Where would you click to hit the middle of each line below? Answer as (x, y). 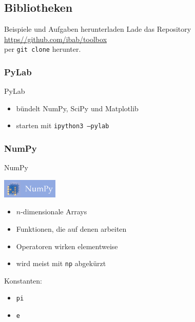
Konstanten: (23, 280)
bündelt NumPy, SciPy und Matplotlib (77, 108)
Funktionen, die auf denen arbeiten (71, 228)
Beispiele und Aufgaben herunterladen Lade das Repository (98, 29)
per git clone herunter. (43, 49)
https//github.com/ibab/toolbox (56, 39)
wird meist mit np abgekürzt (61, 263)
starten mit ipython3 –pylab (63, 125)
